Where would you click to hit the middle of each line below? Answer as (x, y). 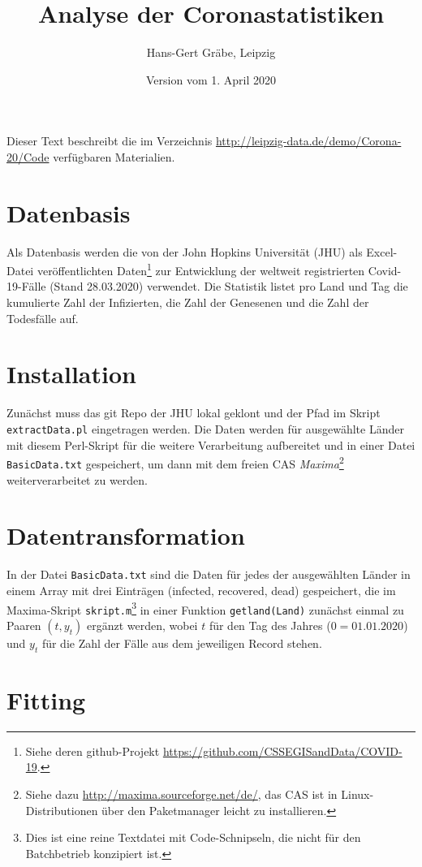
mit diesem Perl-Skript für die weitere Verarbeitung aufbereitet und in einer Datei (211, 444)
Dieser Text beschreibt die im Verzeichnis (110, 141)
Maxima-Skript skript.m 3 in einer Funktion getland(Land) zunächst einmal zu (205, 608)
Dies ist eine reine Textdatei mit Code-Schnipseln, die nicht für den (193, 837)
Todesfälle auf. (43, 318)
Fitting (46, 699)
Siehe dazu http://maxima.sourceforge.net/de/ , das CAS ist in (181, 794)
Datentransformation (126, 535)
